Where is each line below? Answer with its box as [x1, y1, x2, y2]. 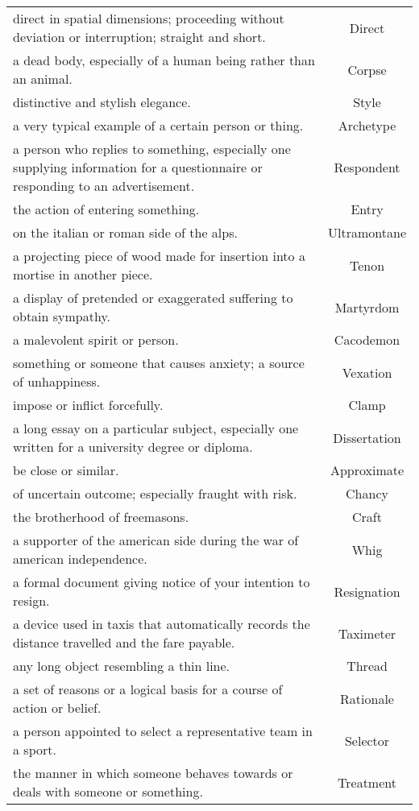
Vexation [342, 362, 392, 382]
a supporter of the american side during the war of [13, 531, 299, 549]
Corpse [347, 60, 387, 79]
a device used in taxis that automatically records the [13, 614, 310, 633]
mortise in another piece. [13, 265, 153, 283]
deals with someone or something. [13, 782, 203, 801]
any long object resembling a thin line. [13, 656, 230, 675]
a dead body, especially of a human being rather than [13, 51, 315, 69]
